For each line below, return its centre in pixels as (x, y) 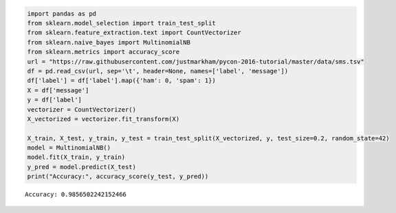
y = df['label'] (55, 100)
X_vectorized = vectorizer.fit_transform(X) (103, 119)
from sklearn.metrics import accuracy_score (103, 52)
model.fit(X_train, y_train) (76, 157)
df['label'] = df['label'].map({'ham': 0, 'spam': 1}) (121, 81)
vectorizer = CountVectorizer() (82, 109)
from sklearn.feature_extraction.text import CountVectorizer (134, 33)
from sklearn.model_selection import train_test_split (121, 23)
